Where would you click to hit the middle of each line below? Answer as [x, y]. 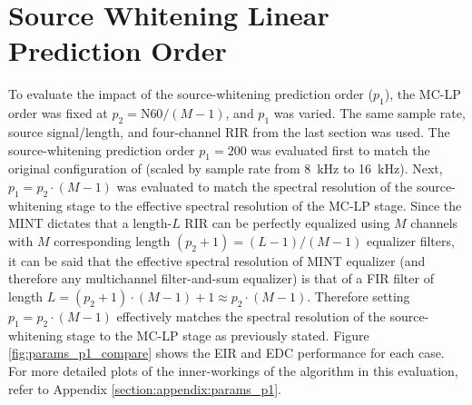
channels [434, 223]
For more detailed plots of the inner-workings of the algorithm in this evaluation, [233, 371]
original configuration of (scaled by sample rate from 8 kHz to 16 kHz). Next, [226, 168]
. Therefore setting [359, 296]
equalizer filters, [410, 240]
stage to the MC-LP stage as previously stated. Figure [218, 335]
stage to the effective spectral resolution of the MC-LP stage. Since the [264, 205]
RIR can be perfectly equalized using [287, 223]
